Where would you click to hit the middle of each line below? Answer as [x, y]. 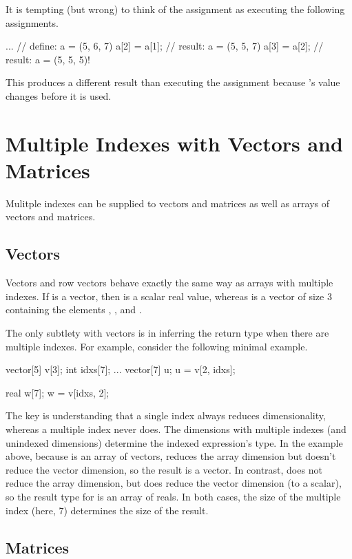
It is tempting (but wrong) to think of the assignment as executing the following [175, 9]
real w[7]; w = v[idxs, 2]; [58, 392]
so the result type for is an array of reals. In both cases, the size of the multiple [173, 496]
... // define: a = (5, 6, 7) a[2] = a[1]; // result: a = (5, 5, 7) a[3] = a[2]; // [165, 46]
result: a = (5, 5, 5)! [48, 59]
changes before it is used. [59, 95]
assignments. [32, 22]
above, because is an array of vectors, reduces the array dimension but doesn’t [171, 456]
